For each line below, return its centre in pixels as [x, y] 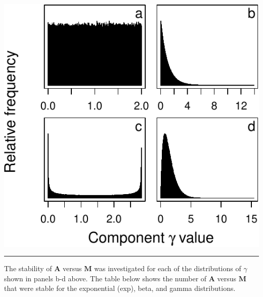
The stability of [28, 268]
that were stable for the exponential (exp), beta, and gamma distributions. [120, 288]
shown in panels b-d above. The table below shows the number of [105, 278]
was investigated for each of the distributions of [168, 268]
